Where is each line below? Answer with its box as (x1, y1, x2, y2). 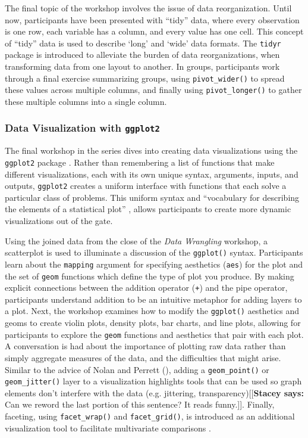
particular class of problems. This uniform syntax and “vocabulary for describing (5, 191, 300, 203)
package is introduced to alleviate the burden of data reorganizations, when (5, 48, 280, 61)
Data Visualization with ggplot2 (5, 120, 160, 135)
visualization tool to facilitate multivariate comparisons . (5, 421, 211, 434)
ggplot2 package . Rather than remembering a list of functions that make (5, 156, 275, 168)
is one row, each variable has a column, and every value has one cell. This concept (5, 25, 304, 38)
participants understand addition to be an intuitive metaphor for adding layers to (5, 293, 302, 305)
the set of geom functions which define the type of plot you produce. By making (5, 269, 294, 282)
